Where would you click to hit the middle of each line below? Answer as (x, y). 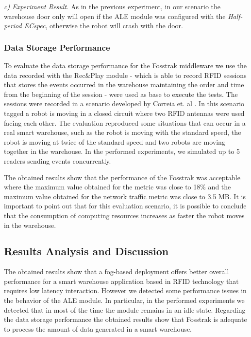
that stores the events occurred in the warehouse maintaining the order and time (124, 84)
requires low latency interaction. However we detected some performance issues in (125, 290)
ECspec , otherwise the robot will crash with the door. (103, 26)
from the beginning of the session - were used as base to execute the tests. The (121, 94)
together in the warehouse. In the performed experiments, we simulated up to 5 (122, 151)
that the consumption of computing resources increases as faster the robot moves (124, 215)
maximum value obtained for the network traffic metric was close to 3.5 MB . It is (125, 196)
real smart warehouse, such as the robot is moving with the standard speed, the (123, 132)
